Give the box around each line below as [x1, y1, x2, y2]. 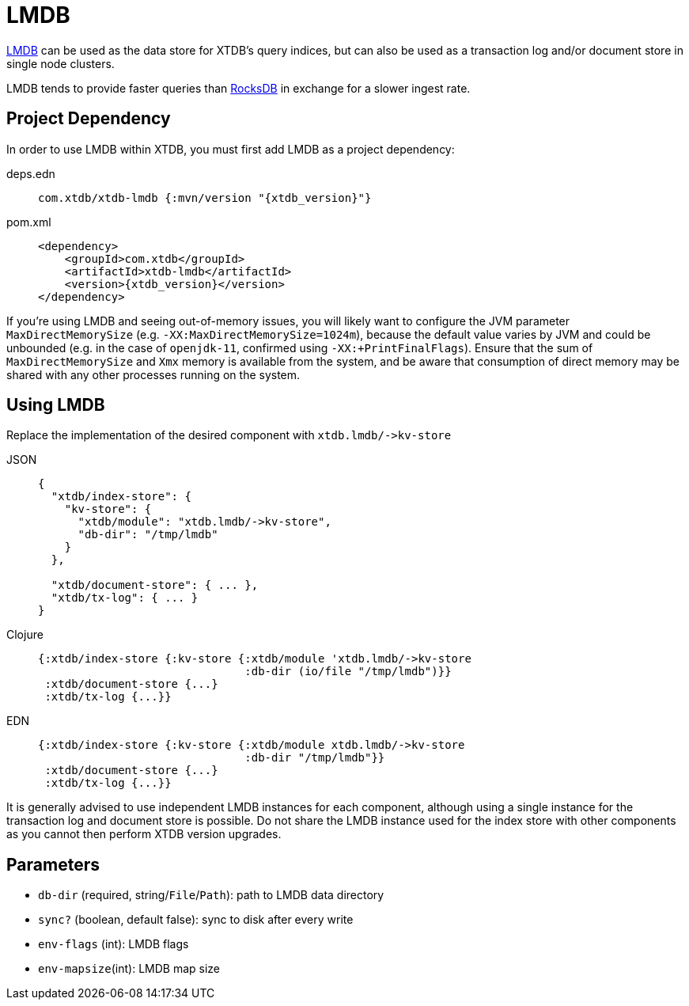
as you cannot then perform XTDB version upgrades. [6, 827, 282, 841]
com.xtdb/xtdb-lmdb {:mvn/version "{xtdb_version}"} [38, 191, 372, 204]
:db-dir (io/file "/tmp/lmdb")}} [244, 665, 452, 678]
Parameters [6, 854, 100, 875]
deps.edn [6, 166, 55, 180]
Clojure [6, 628, 44, 642]
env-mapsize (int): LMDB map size [38, 962, 221, 976]
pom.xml [6, 214, 51, 229]
